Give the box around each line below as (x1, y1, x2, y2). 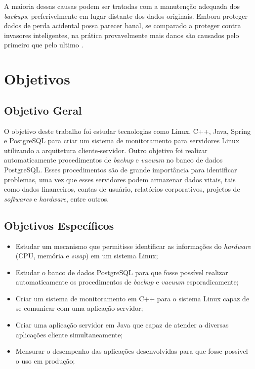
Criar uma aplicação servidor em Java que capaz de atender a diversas (15, 320, 229, 330)
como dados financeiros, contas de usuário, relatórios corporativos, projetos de (4, 184, 240, 194)
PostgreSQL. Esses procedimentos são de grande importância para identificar (4, 164, 237, 174)
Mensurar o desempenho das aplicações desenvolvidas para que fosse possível (15, 346, 248, 356)
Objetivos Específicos (4, 217, 114, 233)
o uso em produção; (15, 355, 75, 366)
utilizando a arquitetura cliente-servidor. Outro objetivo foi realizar (4, 145, 208, 155)
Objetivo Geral (4, 102, 82, 118)
